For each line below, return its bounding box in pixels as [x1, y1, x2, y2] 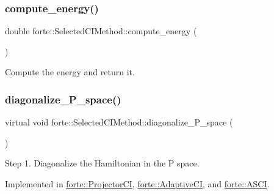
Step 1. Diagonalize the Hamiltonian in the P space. [5, 157, 200, 170]
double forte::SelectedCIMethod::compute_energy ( [5, 24, 197, 37]
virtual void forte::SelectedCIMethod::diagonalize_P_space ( [5, 116, 233, 129]
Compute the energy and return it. [5, 65, 135, 78]
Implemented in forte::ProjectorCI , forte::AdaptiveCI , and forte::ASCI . [5, 177, 270, 190]
